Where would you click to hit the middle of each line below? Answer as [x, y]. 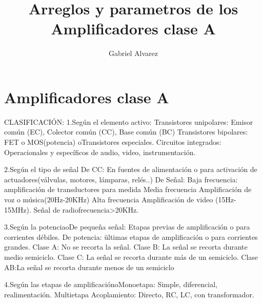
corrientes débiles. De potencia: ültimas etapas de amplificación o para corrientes [131, 236]
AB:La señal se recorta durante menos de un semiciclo [89, 267]
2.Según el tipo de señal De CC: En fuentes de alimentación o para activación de [131, 169]
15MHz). [18, 209]
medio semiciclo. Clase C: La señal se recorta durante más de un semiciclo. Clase [131, 257]
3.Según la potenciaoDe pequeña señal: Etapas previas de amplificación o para [127, 227]
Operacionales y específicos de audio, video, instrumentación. [100, 152]
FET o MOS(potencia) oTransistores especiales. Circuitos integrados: [113, 142]
